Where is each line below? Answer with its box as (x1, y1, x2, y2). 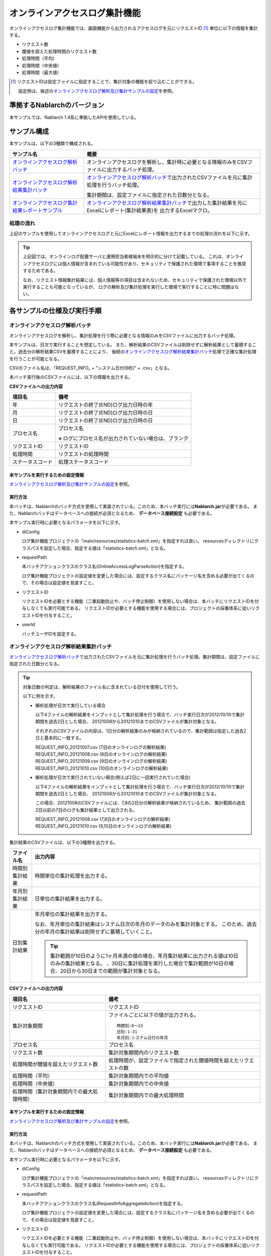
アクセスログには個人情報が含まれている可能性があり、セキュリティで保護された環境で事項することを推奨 (27, 260, 246, 266)
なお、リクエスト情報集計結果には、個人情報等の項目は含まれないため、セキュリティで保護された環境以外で (23, 277, 247, 283)
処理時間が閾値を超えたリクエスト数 (12, 1061, 98, 1068)
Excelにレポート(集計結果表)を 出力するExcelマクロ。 (86, 206, 213, 214)
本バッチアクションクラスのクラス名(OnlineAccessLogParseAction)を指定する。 (22, 563, 187, 570)
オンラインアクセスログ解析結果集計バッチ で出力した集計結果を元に (86, 199, 247, 206)
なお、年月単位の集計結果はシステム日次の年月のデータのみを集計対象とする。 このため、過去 (35, 921, 257, 928)
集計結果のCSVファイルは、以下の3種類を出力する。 (9, 839, 118, 845)
